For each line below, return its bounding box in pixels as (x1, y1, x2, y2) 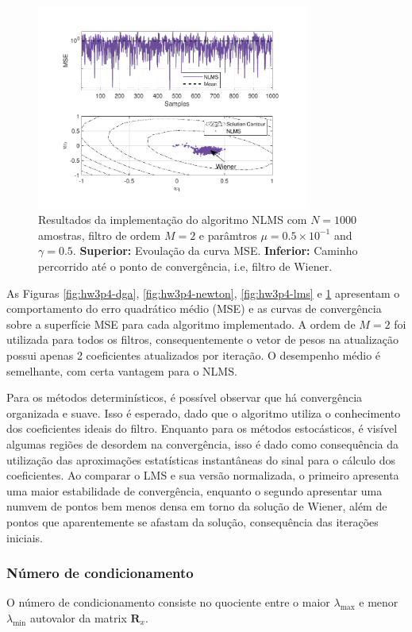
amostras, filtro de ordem (38, 226, 161, 243)
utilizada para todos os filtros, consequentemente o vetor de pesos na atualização (6, 331, 399, 348)
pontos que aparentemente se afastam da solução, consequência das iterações (6, 513, 379, 530)
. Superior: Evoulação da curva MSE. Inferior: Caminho (72, 242, 358, 259)
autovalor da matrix (29, 609, 127, 626)
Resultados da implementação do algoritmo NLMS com (38, 211, 307, 228)
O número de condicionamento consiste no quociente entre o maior (6, 594, 330, 611)
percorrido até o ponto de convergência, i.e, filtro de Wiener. (38, 258, 333, 275)
